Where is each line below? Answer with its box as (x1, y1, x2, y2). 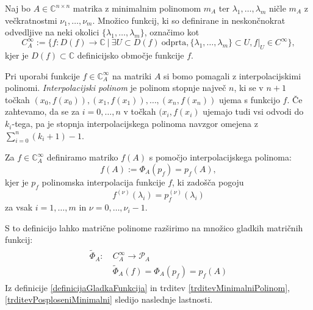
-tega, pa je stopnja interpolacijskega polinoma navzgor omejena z (12, 117, 258, 130)
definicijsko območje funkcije (77, 49, 184, 62)
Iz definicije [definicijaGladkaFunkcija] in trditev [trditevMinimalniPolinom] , (5, 281, 290, 294)
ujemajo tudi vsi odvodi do (203, 105, 304, 118)
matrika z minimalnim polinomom (73, 2, 201, 14)
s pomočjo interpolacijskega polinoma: (149, 151, 292, 164)
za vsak (5, 201, 33, 214)
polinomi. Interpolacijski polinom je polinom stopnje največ (5, 81, 226, 94)
